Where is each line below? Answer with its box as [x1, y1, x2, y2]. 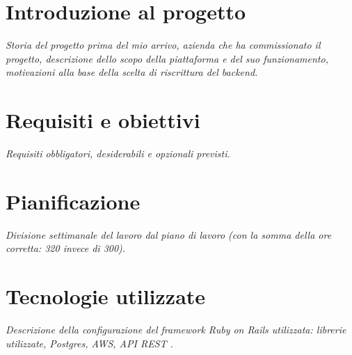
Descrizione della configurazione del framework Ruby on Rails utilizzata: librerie [6, 322, 346, 337]
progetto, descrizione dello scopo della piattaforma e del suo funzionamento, [6, 51, 328, 65]
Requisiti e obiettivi [6, 106, 200, 134]
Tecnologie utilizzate [6, 282, 206, 310]
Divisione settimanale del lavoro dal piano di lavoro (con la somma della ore [6, 227, 332, 242]
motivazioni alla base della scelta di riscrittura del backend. [6, 65, 258, 79]
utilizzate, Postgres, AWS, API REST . [6, 336, 173, 350]
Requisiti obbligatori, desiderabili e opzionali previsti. [6, 146, 230, 161]
